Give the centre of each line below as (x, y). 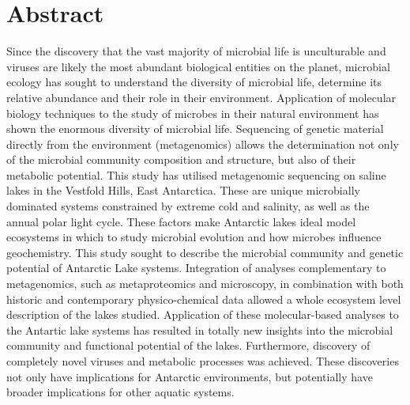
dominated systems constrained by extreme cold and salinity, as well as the (188, 206)
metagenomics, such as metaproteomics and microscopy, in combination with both (205, 284)
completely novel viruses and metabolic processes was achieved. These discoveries (203, 361)
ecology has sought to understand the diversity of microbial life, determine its (194, 82)
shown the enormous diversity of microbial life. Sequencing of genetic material (195, 129)
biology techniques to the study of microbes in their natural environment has (193, 113)
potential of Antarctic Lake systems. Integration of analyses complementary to (196, 268)
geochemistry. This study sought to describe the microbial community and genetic (205, 252)
